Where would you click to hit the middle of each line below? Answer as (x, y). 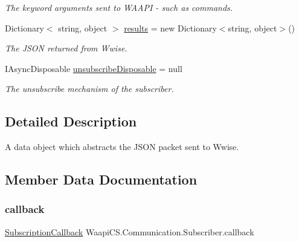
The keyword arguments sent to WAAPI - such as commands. (119, 7)
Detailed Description (71, 121)
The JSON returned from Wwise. (66, 48)
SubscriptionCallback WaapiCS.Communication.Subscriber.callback (130, 231)
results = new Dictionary (170, 28)
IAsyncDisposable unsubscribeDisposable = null (94, 68)
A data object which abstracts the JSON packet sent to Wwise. (122, 147)
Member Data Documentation (101, 179)
